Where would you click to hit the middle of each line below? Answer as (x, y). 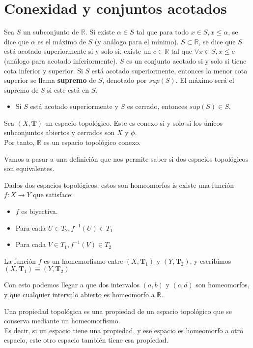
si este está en (68, 89)
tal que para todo (162, 32)
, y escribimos (211, 261)
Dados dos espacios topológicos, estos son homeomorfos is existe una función (119, 185)
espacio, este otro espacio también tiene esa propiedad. (86, 340)
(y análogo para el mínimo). (137, 41)
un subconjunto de (51, 32)
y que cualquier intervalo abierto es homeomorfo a (79, 294)
